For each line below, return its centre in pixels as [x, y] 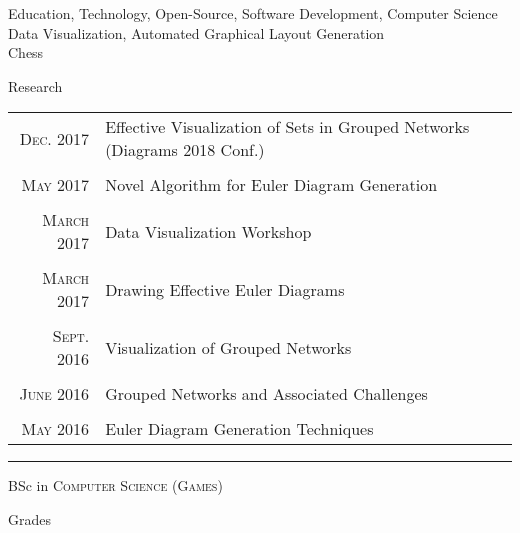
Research [35, 85]
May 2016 [55, 429]
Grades [29, 518]
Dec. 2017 [54, 138]
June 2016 [54, 394]
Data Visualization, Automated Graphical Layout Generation [196, 32]
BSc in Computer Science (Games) [115, 485]
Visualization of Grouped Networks [228, 347]
